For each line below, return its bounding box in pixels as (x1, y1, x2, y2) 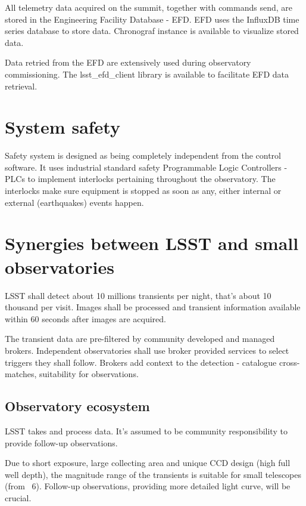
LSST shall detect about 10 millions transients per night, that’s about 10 (5, 289, 271, 301)
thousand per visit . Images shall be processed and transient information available (5, 301, 301, 313)
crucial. (5, 491, 32, 504)
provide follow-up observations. (5, 436, 118, 449)
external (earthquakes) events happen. (5, 196, 144, 208)
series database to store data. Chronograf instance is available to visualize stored (5, 24, 299, 37)
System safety (5, 115, 120, 139)
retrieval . (5, 79, 38, 92)
